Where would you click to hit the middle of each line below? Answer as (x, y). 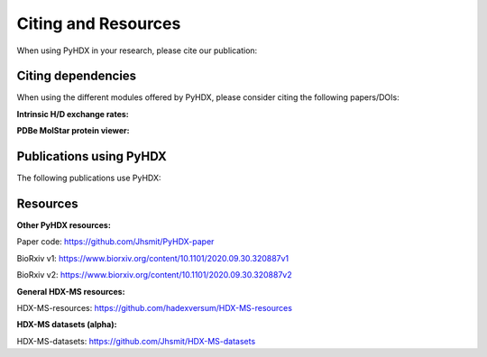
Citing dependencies (77, 76)
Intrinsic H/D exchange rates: (73, 114)
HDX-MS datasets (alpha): (67, 325)
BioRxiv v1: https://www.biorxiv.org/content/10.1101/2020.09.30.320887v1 (153, 258)
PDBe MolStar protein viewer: (73, 131)
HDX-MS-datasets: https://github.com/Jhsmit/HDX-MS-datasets (136, 341)
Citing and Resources (99, 23)
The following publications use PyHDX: (89, 178)
